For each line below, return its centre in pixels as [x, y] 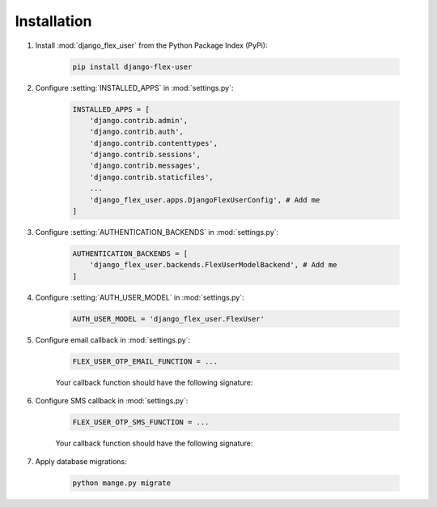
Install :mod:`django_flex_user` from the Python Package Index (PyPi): [151, 45]
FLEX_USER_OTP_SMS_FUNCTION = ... [141, 422]
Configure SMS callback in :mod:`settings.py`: [112, 401]
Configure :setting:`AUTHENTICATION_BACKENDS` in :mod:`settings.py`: [157, 232]
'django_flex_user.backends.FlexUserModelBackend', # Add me [213, 265]
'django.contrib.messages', [145, 166]
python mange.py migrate [122, 483]
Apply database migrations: [81, 462]
